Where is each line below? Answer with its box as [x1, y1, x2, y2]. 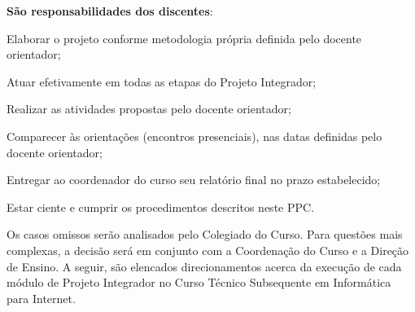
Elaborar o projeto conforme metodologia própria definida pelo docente [7, 29, 362, 46]
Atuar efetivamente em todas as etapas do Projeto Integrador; [7, 73, 317, 90]
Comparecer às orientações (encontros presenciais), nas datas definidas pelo [7, 127, 382, 144]
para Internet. [7, 289, 76, 306]
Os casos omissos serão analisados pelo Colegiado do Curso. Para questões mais [7, 226, 403, 243]
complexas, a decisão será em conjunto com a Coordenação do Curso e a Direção [7, 241, 409, 258]
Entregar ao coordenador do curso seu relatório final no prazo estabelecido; [7, 171, 381, 188]
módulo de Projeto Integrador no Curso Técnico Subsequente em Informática [7, 274, 391, 291]
